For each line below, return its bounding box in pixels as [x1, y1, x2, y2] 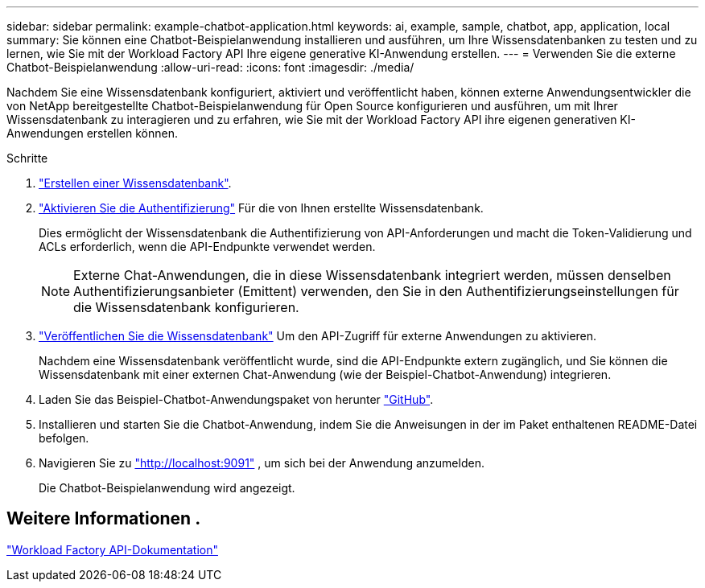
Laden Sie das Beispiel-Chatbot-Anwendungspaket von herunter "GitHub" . [39, 393, 434, 406]
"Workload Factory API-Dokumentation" [6, 542, 219, 557]
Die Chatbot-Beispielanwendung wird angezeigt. [39, 481, 295, 495]
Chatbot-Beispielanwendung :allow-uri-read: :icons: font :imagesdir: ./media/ [6, 60, 414, 74]
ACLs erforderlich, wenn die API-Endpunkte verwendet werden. [39, 240, 376, 253]
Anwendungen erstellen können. [6, 126, 179, 140]
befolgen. [39, 431, 89, 445]
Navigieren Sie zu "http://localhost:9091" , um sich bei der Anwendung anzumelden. [39, 456, 484, 470]
